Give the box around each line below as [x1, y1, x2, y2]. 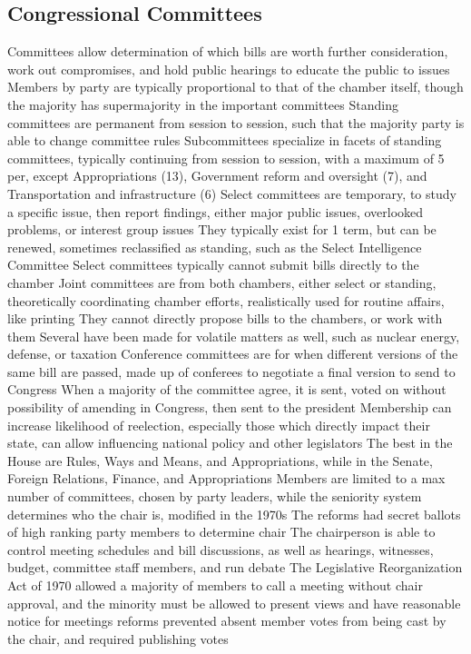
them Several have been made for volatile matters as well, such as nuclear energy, [7, 326, 460, 345]
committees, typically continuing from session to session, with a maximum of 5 [7, 148, 445, 167]
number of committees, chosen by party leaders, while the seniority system [7, 487, 422, 506]
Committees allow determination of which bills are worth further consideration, [7, 42, 448, 61]
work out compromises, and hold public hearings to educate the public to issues [7, 59, 450, 78]
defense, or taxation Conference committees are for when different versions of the [7, 344, 458, 363]
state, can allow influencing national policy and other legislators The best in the [7, 433, 453, 452]
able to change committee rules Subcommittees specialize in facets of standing [7, 131, 442, 150]
